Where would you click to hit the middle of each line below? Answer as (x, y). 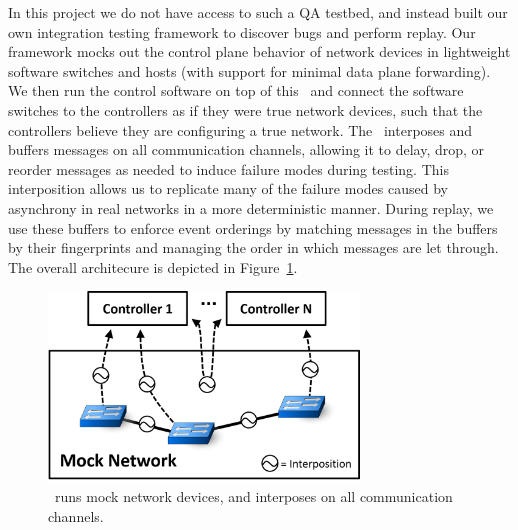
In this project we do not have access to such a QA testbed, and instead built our (258, 12)
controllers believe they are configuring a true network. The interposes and (240, 129)
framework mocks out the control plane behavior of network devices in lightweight (259, 51)
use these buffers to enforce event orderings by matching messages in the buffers (253, 227)
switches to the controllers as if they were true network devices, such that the (245, 109)
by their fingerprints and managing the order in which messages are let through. (253, 247)
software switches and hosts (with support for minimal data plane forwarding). (249, 70)
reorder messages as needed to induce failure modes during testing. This (228, 168)
